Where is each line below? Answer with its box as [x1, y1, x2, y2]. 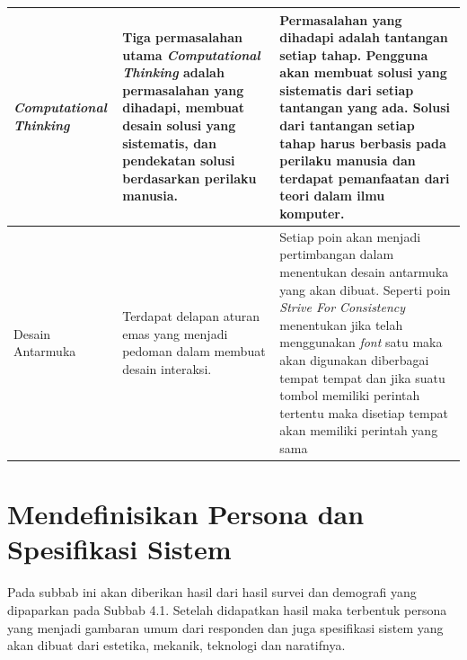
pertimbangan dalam [279, 245, 394, 263]
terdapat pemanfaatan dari [279, 168, 450, 187]
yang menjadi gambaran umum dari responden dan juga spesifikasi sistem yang [7, 618, 444, 637]
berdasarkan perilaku [122, 168, 257, 187]
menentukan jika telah [279, 315, 403, 334]
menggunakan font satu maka [279, 333, 443, 352]
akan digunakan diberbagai [279, 351, 429, 370]
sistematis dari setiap [279, 80, 414, 99]
